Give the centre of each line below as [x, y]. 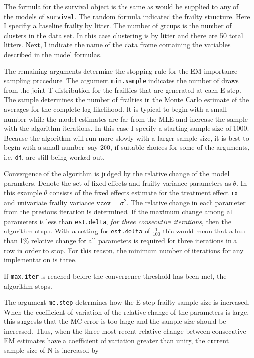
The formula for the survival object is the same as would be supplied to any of [121, 6]
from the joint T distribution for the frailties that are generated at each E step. [123, 90]
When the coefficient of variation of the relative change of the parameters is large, [127, 311]
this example [23, 192]
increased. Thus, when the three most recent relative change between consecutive [125, 331]
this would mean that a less [204, 231]
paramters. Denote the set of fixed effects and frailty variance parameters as [117, 183]
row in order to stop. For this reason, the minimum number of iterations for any [124, 250]
